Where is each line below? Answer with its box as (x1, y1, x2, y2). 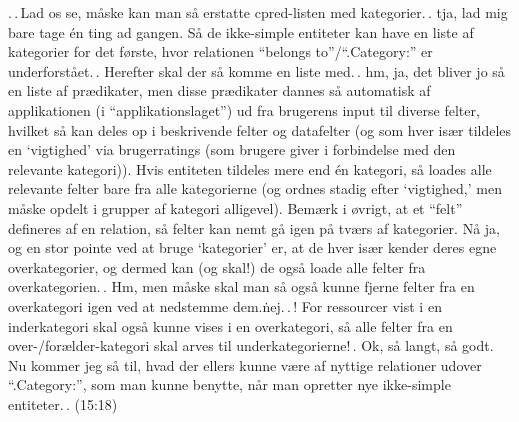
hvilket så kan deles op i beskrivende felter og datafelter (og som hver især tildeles (8, 119, 512, 140)
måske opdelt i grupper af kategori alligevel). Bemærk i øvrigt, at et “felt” (8, 197, 463, 218)
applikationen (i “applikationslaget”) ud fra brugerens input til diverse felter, (8, 99, 480, 120)
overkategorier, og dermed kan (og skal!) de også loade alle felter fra (8, 256, 426, 277)
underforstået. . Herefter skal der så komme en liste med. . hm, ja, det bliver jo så (8, 60, 505, 81)
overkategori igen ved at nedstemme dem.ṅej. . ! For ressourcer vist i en (8, 295, 442, 316)
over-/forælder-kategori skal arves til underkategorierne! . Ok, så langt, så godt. (8, 335, 494, 356)
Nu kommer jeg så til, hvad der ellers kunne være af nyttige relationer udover (8, 354, 482, 375)
